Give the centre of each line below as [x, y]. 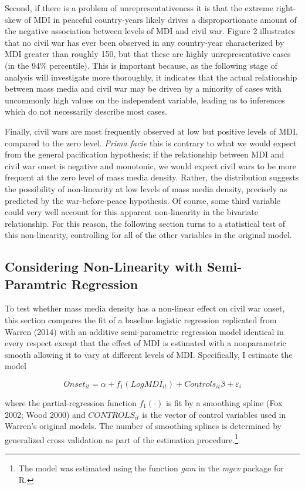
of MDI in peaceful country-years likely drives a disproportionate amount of [160, 19]
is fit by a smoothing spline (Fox [224, 403]
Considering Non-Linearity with [104, 267]
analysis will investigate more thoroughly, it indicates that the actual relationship [151, 77]
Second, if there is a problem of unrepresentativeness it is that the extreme [139, 8]
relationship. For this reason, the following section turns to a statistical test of [145, 223]
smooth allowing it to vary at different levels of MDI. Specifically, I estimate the [149, 354]
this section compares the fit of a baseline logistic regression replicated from [141, 320]
